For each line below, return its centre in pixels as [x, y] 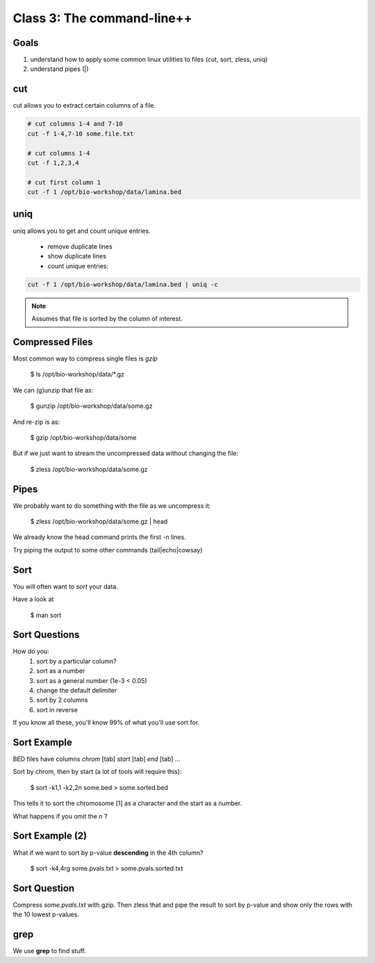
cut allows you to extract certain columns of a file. [84, 106]
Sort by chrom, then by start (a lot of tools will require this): [97, 772]
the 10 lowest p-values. [46, 914]
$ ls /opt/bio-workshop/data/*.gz [77, 374]
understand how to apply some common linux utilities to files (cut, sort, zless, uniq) [149, 60]
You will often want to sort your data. [65, 586]
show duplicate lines [77, 256]
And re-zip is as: [36, 422]
